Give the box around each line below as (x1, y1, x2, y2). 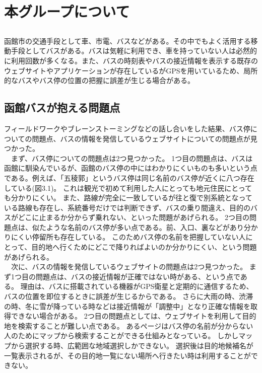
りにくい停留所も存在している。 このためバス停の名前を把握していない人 (4, 232, 246, 242)
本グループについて (4, 1, 130, 22)
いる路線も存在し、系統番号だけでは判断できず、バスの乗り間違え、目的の (4, 202, 251, 212)
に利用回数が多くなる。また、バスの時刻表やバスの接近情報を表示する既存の (4, 55, 258, 65)
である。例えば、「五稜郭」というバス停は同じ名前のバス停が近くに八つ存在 (4, 172, 254, 183)
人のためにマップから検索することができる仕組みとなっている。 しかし (4, 330, 239, 341)
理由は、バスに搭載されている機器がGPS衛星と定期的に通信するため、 (20, 281, 253, 291)
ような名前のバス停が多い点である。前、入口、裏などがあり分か (46, 221, 258, 232)
